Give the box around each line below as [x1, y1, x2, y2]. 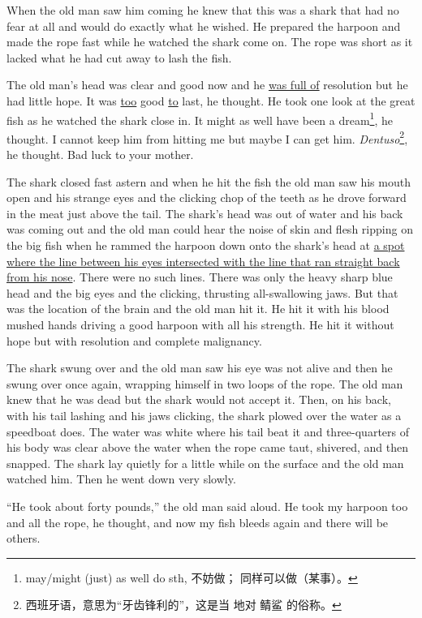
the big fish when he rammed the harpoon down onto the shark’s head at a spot [6, 237, 405, 254]
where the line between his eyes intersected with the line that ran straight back [6, 252, 400, 269]
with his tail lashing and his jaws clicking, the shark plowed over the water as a [6, 406, 402, 423]
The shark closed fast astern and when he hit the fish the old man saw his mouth [6, 173, 411, 190]
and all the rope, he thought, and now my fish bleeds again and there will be [6, 513, 389, 530]
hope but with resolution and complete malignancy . [6, 332, 262, 349]
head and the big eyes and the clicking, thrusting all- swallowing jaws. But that [6, 284, 398, 301]
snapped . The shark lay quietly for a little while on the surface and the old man [6, 454, 404, 471]
